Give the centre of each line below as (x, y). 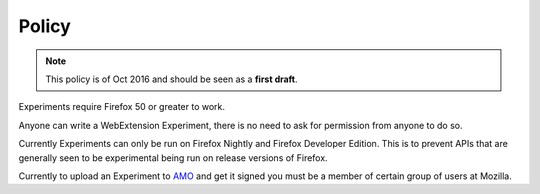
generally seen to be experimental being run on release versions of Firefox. (173, 157)
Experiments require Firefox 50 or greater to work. (121, 107)
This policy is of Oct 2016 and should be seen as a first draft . (172, 79)
